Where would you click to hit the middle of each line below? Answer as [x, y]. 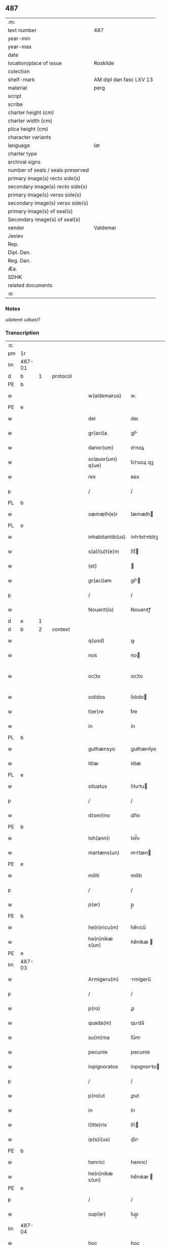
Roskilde [104, 63]
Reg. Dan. [19, 260]
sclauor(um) [103, 459]
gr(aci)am [100, 581]
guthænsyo [102, 749]
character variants [30, 137]
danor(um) [101, 448]
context [61, 629]
